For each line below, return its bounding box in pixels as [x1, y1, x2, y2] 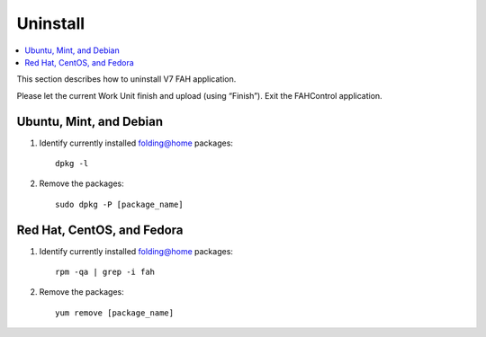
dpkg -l [55, 158, 89, 169]
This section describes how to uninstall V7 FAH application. [16, 74, 237, 84]
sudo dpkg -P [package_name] [55, 199, 184, 209]
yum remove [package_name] [55, 307, 175, 318]
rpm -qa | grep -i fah [55, 267, 156, 278]
